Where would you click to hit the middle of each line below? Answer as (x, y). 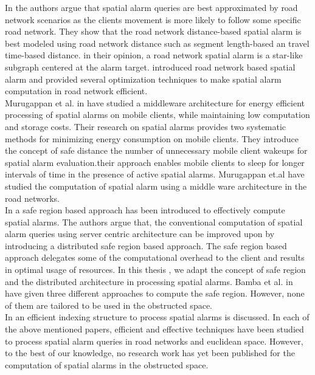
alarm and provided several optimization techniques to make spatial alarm (143, 79)
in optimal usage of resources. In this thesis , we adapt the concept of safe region (155, 270)
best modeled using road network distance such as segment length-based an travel (157, 43)
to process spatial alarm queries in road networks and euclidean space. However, (154, 341)
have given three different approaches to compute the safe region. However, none (155, 293)
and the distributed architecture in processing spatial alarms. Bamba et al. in (149, 281)
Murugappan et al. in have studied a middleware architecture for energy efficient (155, 102)
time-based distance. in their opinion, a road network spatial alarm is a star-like (154, 55)
